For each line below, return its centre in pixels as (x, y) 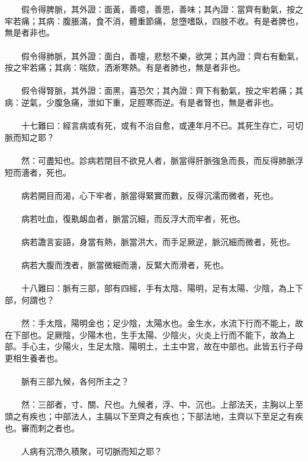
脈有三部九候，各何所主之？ (75, 381)
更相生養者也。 (34, 358)
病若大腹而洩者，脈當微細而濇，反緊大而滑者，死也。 (125, 265)
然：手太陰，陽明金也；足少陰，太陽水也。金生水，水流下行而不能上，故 (162, 323)
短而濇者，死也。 (38, 172)
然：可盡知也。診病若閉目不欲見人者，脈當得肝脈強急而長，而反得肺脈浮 (162, 160)
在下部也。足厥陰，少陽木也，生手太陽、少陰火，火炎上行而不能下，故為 (146, 334)
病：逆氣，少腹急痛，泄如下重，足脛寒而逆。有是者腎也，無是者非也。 (142, 102)
